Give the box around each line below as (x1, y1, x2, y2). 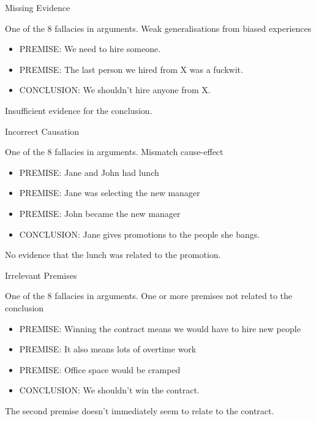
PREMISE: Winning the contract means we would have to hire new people (19, 322, 301, 335)
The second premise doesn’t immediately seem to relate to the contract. (5, 404, 274, 417)
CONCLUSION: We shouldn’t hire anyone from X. (19, 83, 211, 96)
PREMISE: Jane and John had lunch (19, 165, 159, 178)
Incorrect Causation (5, 124, 80, 137)
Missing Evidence (5, 1, 70, 13)
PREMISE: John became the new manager (19, 207, 181, 219)
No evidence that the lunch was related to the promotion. (5, 248, 221, 261)
